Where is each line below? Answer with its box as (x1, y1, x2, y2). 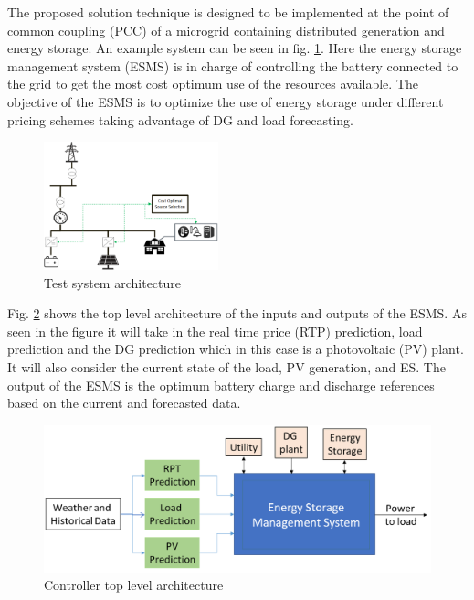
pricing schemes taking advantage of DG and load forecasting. (7, 110, 353, 129)
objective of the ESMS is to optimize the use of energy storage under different (7, 91, 444, 111)
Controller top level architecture (44, 575, 224, 595)
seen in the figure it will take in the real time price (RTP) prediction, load (7, 321, 423, 340)
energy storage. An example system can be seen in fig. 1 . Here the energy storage (7, 38, 462, 58)
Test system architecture (44, 273, 181, 292)
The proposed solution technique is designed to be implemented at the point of (7, 3, 449, 21)
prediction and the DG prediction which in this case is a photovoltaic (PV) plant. (7, 339, 464, 359)
